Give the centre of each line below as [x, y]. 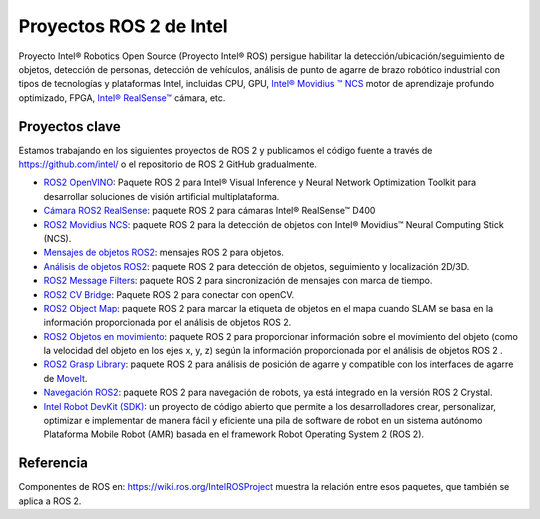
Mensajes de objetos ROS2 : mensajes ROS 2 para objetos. [164, 252]
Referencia [53, 463]
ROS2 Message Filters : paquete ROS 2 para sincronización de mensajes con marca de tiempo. [238, 281]
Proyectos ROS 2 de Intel [123, 26]
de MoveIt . [65, 378]
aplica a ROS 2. [50, 501]
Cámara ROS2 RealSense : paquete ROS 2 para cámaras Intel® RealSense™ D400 [209, 211]
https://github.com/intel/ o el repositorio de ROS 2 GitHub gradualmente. [167, 164]
